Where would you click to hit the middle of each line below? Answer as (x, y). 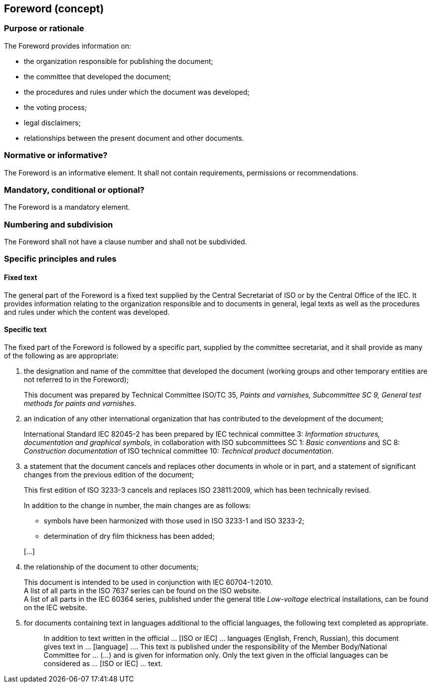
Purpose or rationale (44, 29)
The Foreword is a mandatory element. (67, 207)
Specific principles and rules (60, 259)
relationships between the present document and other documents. (134, 138)
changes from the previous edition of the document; (109, 474)
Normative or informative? (56, 155)
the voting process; (55, 107)
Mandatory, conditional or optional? (74, 190)
